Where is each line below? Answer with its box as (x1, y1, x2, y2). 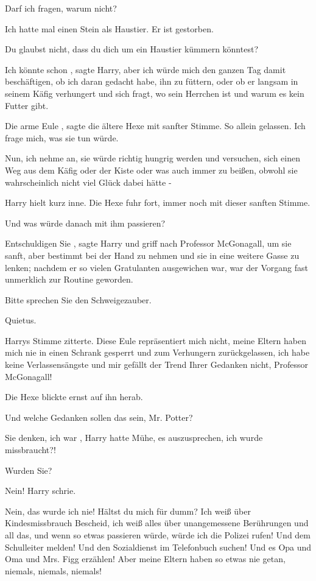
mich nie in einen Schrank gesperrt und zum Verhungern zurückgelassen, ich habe (5, 346, 310, 359)
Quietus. (5, 314, 37, 326)
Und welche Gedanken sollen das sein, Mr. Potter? (5, 410, 193, 423)
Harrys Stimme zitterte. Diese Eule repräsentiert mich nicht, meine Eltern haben (5, 334, 306, 347)
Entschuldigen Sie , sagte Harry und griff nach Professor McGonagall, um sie (5, 237, 292, 250)
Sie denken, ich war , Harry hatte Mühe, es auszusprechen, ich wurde (5, 431, 263, 444)
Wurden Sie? (5, 463, 52, 476)
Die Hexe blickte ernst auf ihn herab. (5, 390, 143, 403)
